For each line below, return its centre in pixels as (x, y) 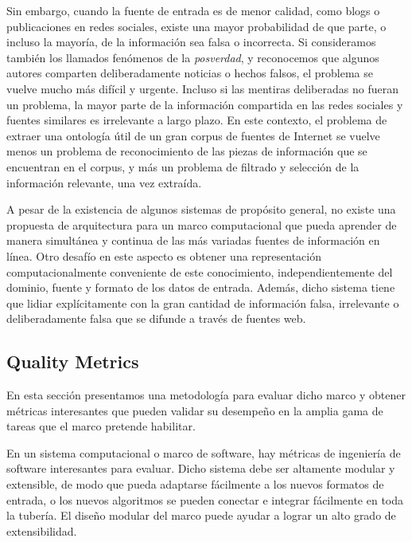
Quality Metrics (73, 361)
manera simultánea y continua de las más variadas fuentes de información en (193, 240)
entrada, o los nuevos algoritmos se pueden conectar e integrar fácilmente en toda (205, 499)
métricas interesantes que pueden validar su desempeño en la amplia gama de (195, 410)
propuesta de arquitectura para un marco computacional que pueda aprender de (202, 224)
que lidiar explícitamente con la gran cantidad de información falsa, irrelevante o (203, 302)
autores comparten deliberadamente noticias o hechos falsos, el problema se (190, 73)
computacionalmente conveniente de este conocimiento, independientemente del (200, 271)
